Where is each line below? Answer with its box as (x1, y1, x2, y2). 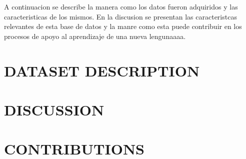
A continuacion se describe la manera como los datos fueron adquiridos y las (4, 1, 238, 11)
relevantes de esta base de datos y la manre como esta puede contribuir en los (4, 21, 242, 31)
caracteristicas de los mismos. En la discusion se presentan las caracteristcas (4, 11, 237, 21)
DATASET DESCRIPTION (4, 60, 200, 80)
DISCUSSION (4, 99, 104, 119)
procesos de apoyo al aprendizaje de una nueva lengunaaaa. (4, 30, 186, 41)
